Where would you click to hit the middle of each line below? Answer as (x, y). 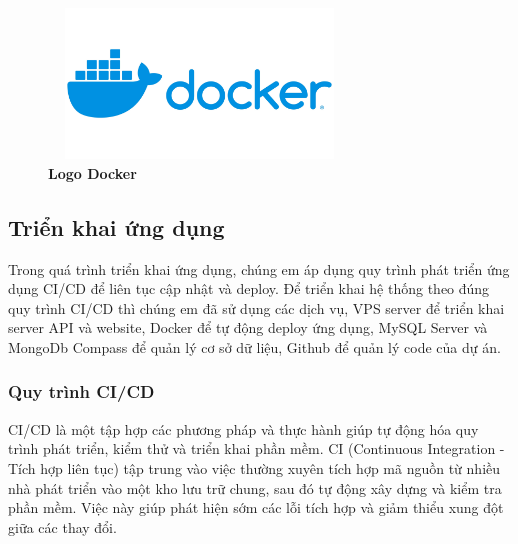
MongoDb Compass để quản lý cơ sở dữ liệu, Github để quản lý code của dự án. (254, 346)
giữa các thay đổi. (62, 526)
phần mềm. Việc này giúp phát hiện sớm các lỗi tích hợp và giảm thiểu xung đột (256, 507)
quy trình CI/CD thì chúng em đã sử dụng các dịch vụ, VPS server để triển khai (256, 307)
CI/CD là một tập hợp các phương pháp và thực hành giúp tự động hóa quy (243, 428)
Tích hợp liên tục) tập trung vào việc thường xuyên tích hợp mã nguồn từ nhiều (254, 467)
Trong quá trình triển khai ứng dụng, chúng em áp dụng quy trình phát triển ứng (259, 268)
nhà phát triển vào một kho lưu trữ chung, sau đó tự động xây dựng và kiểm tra (255, 487)
